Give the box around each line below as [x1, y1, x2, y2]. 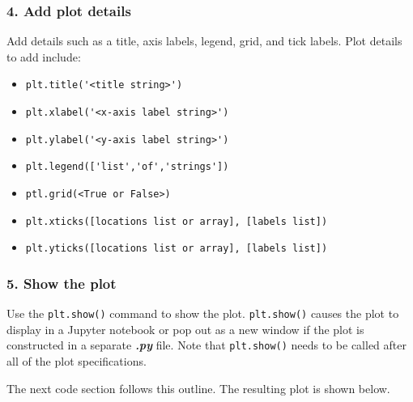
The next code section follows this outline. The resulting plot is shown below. [6, 379, 390, 396]
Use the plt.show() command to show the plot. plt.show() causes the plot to [6, 305, 399, 322]
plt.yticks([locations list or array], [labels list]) [25, 243, 328, 255]
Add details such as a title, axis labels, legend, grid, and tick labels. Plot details [6, 32, 402, 49]
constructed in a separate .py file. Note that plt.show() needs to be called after [6, 336, 407, 353]
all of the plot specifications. [6, 353, 147, 370]
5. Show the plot [6, 273, 117, 293]
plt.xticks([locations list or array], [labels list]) [25, 215, 328, 227]
